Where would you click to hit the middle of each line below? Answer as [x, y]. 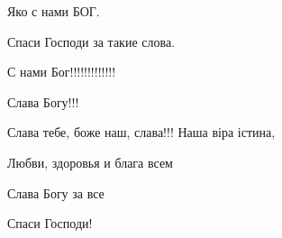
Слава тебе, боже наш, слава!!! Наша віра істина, [141, 132]
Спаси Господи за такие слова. [91, 41]
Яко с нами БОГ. [54, 11]
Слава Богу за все [56, 192]
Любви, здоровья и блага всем [90, 162]
